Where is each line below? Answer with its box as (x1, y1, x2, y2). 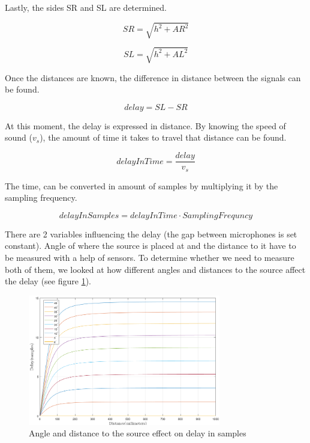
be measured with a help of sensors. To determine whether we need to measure (5, 251, 294, 263)
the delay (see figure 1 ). (5, 275, 91, 287)
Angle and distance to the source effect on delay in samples (29, 427, 246, 439)
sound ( (5, 131, 32, 144)
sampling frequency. (5, 191, 77, 204)
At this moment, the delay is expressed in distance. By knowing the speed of (5, 119, 286, 132)
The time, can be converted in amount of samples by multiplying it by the (5, 179, 278, 192)
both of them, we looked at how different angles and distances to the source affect (5, 263, 306, 275)
